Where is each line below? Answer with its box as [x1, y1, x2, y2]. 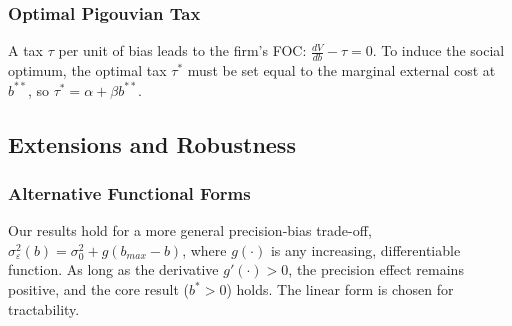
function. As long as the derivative [8, 259, 219, 280]
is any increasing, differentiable [270, 239, 461, 260]
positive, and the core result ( [8, 279, 190, 300]
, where [182, 239, 227, 260]
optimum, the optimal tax [8, 60, 167, 81]
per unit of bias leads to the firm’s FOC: [58, 40, 307, 61]
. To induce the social [372, 40, 505, 61]
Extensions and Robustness [8, 128, 296, 159]
